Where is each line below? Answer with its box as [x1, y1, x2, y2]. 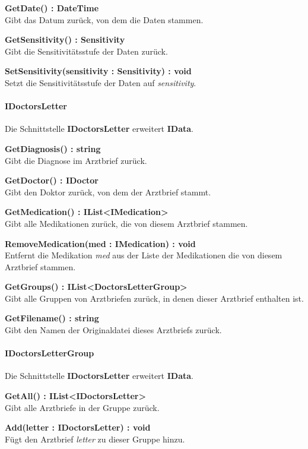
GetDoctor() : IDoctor [5, 174, 99, 186]
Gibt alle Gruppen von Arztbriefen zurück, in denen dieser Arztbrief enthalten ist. [5, 292, 304, 304]
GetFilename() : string [5, 312, 99, 324]
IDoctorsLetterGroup [5, 347, 94, 359]
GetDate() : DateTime [5, 2, 99, 14]
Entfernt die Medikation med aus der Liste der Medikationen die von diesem [5, 249, 282, 261]
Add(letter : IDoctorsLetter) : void [5, 421, 151, 434]
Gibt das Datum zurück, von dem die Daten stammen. [5, 13, 204, 26]
